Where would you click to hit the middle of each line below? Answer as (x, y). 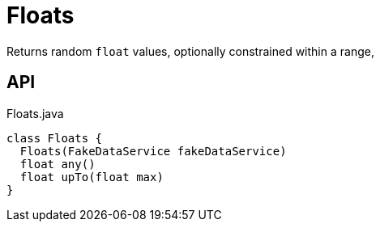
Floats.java (35, 113)
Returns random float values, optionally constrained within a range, (190, 51)
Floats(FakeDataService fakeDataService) (153, 151)
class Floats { (55, 138)
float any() (58, 164)
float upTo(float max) (92, 177)
